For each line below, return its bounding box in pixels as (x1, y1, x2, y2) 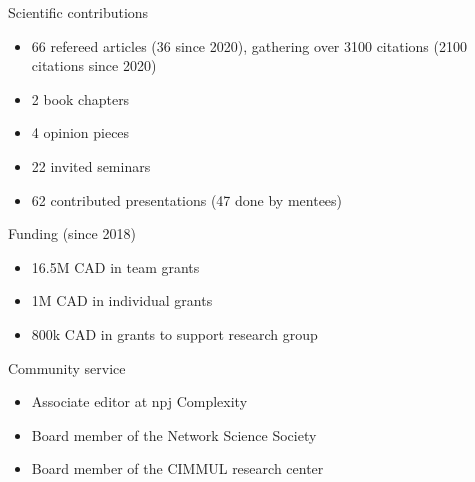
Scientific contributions (8, 2, 149, 22)
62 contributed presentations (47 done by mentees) (31, 189, 343, 210)
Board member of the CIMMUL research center (31, 458, 324, 479)
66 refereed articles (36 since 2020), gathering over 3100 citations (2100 (31, 35, 467, 56)
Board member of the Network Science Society (31, 424, 317, 445)
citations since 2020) (31, 55, 157, 76)
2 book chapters (31, 88, 130, 109)
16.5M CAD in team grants (31, 256, 200, 277)
